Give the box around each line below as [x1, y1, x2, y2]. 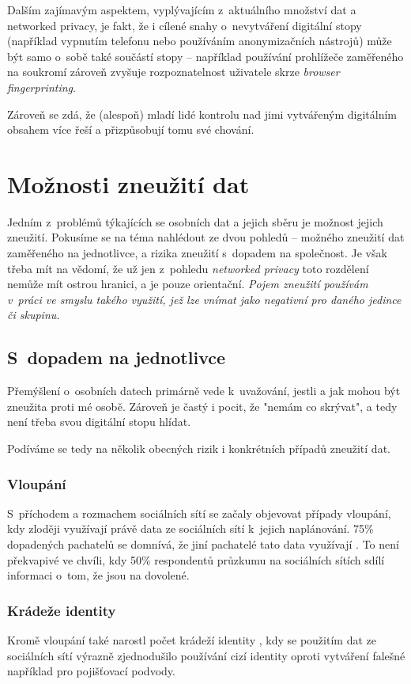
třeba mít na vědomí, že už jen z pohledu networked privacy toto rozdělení [7, 260, 369, 276]
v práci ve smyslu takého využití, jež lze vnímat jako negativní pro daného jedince [7, 291, 402, 307]
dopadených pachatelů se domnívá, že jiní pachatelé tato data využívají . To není [7, 536, 399, 553]
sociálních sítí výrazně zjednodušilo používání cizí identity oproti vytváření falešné [7, 647, 405, 663]
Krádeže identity [7, 600, 116, 620]
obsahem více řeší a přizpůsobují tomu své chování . [7, 121, 255, 138]
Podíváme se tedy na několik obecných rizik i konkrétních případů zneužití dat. [7, 440, 390, 457]
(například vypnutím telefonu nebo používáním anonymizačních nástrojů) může [7, 32, 392, 49]
